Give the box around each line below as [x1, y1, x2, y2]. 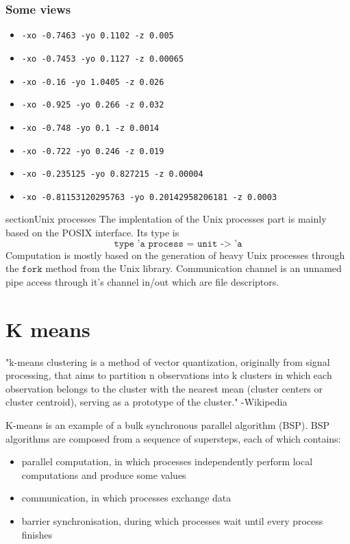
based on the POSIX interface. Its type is [5, 225, 179, 240]
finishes [21, 527, 53, 541]
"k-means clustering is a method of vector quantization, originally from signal [5, 354, 330, 369]
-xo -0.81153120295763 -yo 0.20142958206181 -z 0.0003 [21, 192, 277, 202]
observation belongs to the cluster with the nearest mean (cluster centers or [5, 381, 323, 395]
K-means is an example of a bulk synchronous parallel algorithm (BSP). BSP [5, 417, 329, 432]
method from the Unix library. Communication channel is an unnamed [45, 261, 342, 275]
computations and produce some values [21, 467, 186, 482]
